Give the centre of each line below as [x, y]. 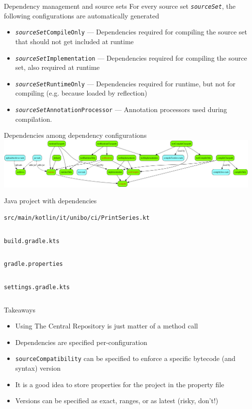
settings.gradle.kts [37, 287]
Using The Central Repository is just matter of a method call [107, 326]
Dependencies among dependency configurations [75, 135]
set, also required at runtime [57, 67]
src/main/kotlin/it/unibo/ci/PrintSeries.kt [77, 218]
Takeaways [20, 309]
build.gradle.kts [32, 241]
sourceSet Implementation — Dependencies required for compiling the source [131, 57]
